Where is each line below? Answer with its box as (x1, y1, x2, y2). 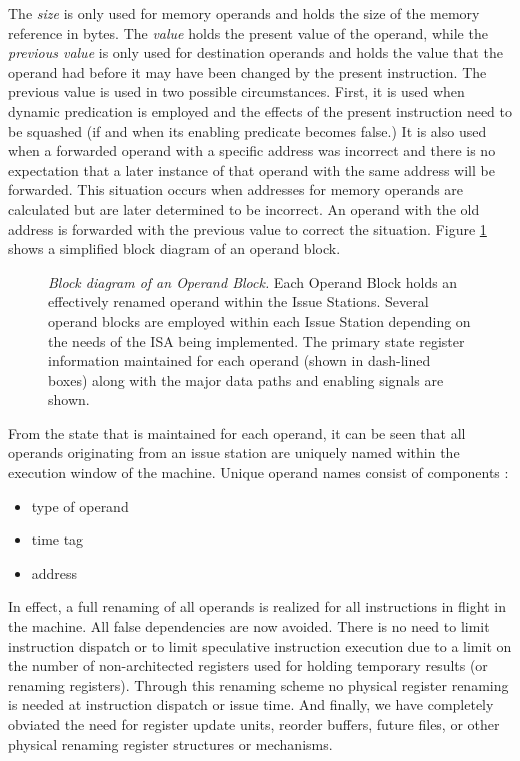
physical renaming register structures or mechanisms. (8, 733, 333, 754)
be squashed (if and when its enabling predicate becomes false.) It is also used (8, 120, 487, 141)
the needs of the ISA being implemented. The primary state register (48, 330, 465, 351)
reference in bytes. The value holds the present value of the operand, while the (8, 22, 488, 43)
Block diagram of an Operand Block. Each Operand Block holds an (48, 271, 458, 292)
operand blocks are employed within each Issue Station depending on (48, 310, 471, 331)
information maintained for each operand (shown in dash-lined (48, 350, 431, 371)
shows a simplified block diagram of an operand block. (8, 238, 341, 259)
